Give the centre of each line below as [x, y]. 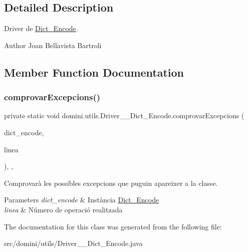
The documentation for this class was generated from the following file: [113, 226]
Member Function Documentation [94, 72]
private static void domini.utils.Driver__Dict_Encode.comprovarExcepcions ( [124, 115]
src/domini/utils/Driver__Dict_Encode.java [73, 243]
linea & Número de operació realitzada [63, 209]
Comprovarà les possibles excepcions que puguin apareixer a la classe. [111, 183]
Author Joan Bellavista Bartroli [53, 45]
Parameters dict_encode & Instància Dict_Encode [82, 200]
